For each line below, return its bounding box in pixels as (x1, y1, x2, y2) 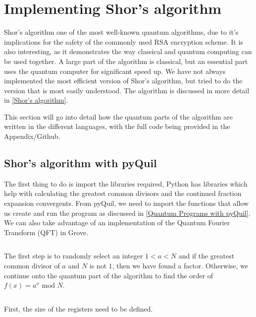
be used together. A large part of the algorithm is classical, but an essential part (4, 56, 248, 66)
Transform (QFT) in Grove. (4, 227, 89, 237)
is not (89, 260, 107, 271)
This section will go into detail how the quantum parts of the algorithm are (4, 111, 233, 122)
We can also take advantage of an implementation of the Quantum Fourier (4, 217, 230, 228)
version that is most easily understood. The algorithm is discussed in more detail (4, 85, 250, 95)
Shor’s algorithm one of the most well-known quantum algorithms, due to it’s (4, 27, 239, 37)
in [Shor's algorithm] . (4, 95, 68, 105)
